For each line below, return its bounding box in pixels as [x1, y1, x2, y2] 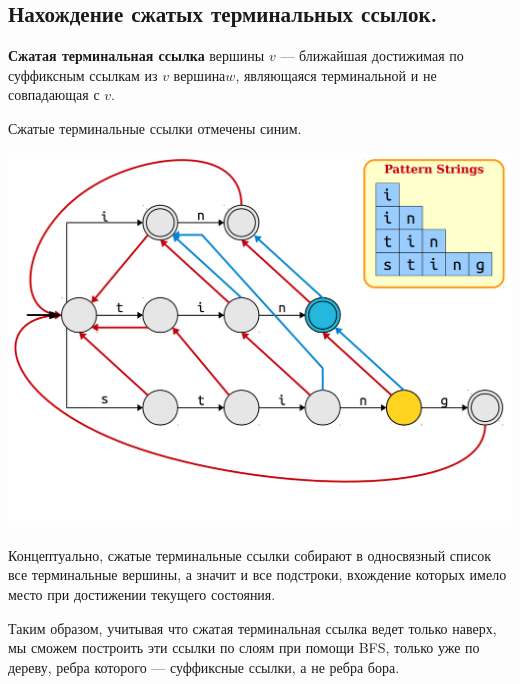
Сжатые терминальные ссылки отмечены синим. [8, 117, 302, 138]
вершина [173, 64, 226, 85]
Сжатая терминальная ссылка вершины [8, 45, 265, 66]
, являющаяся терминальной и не [235, 64, 437, 85]
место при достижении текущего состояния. [8, 583, 276, 604]
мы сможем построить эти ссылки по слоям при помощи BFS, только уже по [8, 637, 480, 658]
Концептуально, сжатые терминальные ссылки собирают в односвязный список [8, 544, 492, 565]
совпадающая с [8, 84, 100, 105]
